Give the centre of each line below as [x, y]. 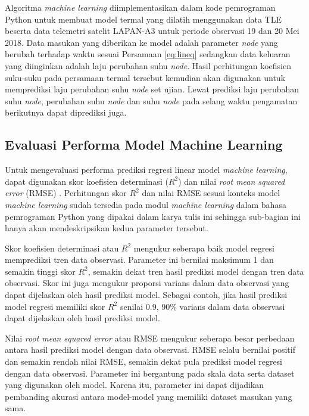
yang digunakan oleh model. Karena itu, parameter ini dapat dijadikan [134, 385]
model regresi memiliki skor [55, 306]
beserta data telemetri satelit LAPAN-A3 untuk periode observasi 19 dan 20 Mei [152, 31]
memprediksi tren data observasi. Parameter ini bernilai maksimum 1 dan [139, 260]
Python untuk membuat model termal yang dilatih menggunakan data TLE [143, 19]
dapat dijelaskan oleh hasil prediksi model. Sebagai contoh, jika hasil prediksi [146, 295]
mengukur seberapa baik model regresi [204, 248]
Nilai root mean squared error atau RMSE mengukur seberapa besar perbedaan [150, 338]
